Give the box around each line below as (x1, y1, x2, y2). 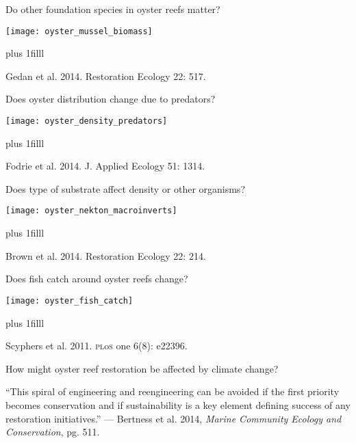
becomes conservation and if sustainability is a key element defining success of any (5, 397, 351, 412)
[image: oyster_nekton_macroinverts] (5, 206, 177, 216)
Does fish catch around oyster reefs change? (5, 271, 188, 286)
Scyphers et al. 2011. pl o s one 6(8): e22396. (5, 338, 188, 353)
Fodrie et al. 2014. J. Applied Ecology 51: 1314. (5, 159, 205, 173)
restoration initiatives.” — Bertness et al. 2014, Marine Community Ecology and (5, 411, 342, 425)
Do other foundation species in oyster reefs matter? (5, 2, 220, 16)
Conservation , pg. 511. (5, 425, 100, 439)
